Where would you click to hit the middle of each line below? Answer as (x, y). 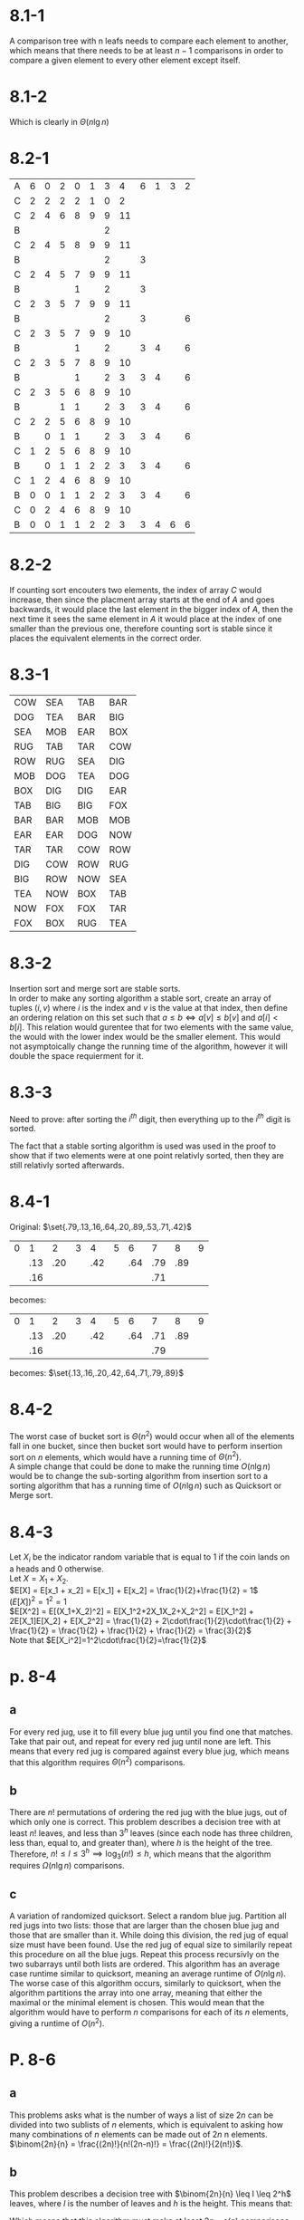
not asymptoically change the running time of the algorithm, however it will (148, 1046)
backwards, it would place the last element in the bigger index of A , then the (152, 609)
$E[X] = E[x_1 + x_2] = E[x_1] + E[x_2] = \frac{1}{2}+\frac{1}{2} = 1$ (134, 1590)
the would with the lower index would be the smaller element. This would (145, 1036)
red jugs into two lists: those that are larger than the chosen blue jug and (144, 1925)
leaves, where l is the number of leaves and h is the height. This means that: (151, 2204)
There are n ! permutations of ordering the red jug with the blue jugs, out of (148, 1812)
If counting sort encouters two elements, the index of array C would (136, 590)
